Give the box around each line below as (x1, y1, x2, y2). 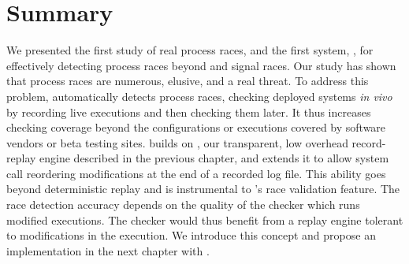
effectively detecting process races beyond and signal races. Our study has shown (6, 57, 396, 73)
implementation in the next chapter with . (6, 242, 210, 258)
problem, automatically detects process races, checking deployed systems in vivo (6, 87, 392, 104)
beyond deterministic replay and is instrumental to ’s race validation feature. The (6, 180, 400, 197)
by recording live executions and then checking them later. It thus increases (6, 103, 371, 120)
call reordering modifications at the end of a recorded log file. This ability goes (6, 165, 386, 181)
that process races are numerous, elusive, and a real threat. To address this (6, 73, 369, 89)
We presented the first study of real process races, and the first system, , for (6, 42, 374, 58)
